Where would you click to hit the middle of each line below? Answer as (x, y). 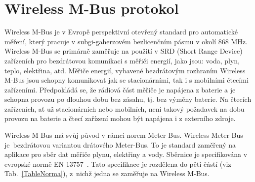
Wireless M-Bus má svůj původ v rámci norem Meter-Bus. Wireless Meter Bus (124, 135)
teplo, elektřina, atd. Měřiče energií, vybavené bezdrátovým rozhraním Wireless (125, 70)
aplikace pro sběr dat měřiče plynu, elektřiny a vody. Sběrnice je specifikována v (126, 154)
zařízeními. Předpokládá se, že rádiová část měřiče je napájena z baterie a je (120, 89)
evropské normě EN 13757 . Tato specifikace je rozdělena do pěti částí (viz (118, 164)
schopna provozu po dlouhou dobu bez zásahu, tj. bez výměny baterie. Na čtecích (128, 99)
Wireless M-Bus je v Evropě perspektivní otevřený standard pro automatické (121, 32)
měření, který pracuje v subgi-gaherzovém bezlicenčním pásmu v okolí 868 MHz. (126, 41)
